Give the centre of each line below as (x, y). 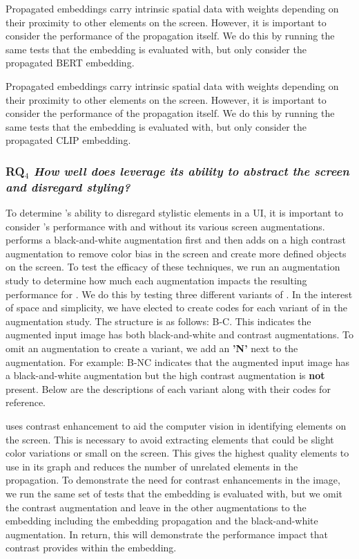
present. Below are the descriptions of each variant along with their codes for (168, 388)
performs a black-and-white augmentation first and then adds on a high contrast (176, 240)
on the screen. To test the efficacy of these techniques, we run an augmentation (173, 267)
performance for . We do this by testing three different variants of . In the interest (179, 294)
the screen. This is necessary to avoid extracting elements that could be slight (170, 439)
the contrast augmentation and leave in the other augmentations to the (156, 507)
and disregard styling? (68, 186)
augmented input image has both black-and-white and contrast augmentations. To (179, 335)
